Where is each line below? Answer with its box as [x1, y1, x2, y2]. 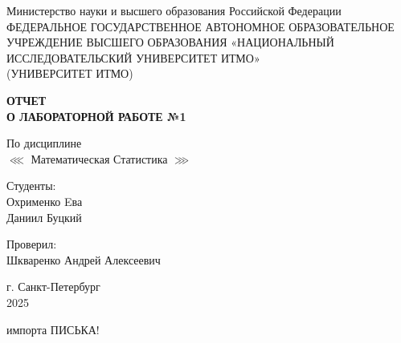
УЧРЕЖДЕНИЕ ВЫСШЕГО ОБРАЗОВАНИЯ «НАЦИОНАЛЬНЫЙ [6, 34, 334, 50]
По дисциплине [6, 135, 82, 151]
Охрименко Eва [6, 192, 83, 209]
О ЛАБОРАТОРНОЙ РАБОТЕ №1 [6, 107, 186, 124]
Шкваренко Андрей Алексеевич [6, 251, 161, 268]
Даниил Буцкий [6, 208, 82, 225]
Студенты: [6, 177, 56, 194]
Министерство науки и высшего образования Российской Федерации [6, 2, 342, 18]
